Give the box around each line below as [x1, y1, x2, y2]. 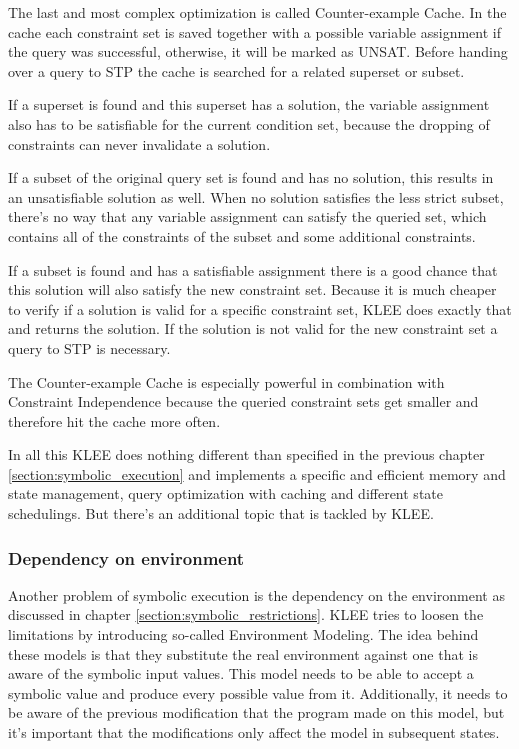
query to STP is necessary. [8, 337, 171, 358]
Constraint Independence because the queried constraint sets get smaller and [8, 391, 479, 412]
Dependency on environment [8, 545, 245, 570]
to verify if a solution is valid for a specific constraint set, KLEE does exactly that [8, 298, 512, 319]
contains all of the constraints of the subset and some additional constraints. [8, 225, 476, 246]
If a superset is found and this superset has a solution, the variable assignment [8, 94, 490, 115]
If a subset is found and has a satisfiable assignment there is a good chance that [8, 259, 498, 280]
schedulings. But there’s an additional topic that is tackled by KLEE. [8, 503, 434, 524]
